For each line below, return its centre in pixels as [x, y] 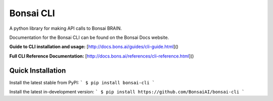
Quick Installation [38, 70]
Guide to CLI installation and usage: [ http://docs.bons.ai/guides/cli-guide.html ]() [94, 47]
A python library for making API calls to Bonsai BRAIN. [66, 28]
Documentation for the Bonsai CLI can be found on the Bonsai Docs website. [89, 37]
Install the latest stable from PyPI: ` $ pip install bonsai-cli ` [82, 82]
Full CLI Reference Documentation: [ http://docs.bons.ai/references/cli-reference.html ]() [102, 56]
